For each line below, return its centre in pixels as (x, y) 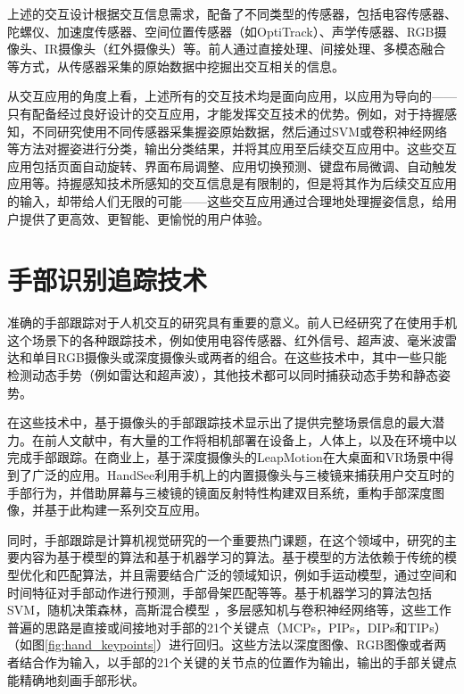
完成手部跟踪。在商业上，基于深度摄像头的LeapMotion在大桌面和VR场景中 (224, 457)
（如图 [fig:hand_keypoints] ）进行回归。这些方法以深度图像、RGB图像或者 (221, 644)
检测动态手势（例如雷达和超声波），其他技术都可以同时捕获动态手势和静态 (223, 375)
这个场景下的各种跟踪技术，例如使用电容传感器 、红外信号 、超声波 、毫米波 (226, 339)
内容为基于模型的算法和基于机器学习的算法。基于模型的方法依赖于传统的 (232, 557)
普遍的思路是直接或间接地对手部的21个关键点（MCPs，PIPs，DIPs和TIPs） (227, 627)
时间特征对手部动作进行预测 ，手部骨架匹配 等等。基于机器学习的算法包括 (220, 592)
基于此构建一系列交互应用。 (125, 510)
